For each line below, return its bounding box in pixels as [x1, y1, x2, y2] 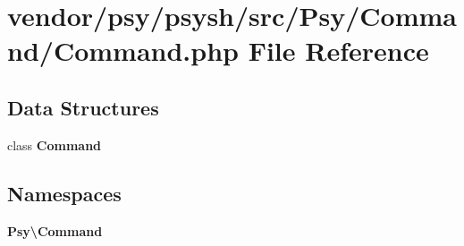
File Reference [248, 32, 429, 69]
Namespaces [7, 179, 122, 207]
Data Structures [7, 93, 159, 121]
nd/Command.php [7, 32, 239, 69]
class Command [7, 135, 102, 154]
